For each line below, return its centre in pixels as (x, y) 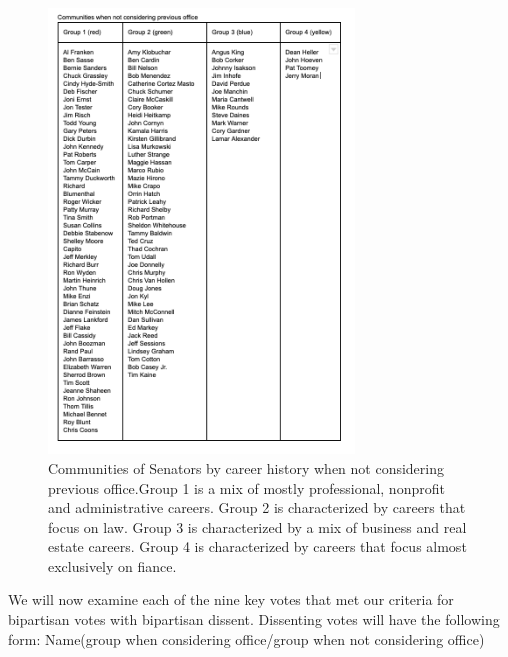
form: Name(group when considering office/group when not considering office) (246, 638)
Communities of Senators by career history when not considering (246, 467)
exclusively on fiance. (112, 565)
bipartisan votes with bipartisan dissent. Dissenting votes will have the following (254, 619)
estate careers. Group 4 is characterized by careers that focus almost (257, 546)
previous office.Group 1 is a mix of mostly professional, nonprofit (246, 487)
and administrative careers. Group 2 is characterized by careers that (257, 507)
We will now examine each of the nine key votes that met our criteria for (231, 599)
